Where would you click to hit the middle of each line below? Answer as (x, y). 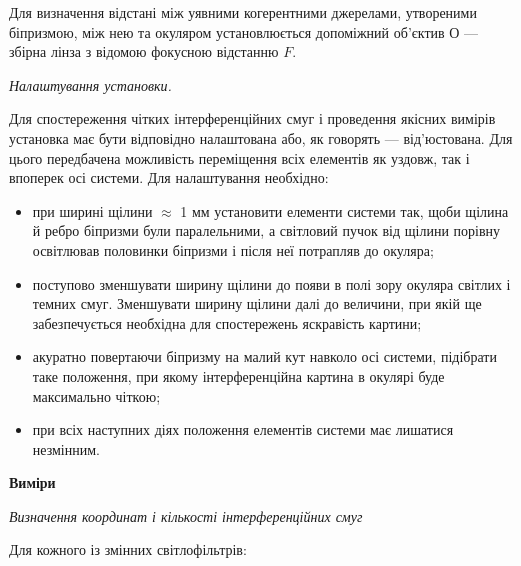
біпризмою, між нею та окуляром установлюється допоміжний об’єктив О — (244, 31)
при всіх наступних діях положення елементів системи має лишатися (243, 429)
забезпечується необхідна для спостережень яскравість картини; (227, 322)
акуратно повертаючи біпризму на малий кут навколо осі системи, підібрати (264, 356)
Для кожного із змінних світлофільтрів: (128, 549)
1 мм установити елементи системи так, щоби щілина (344, 210)
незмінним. (66, 448)
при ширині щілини (92, 210)
